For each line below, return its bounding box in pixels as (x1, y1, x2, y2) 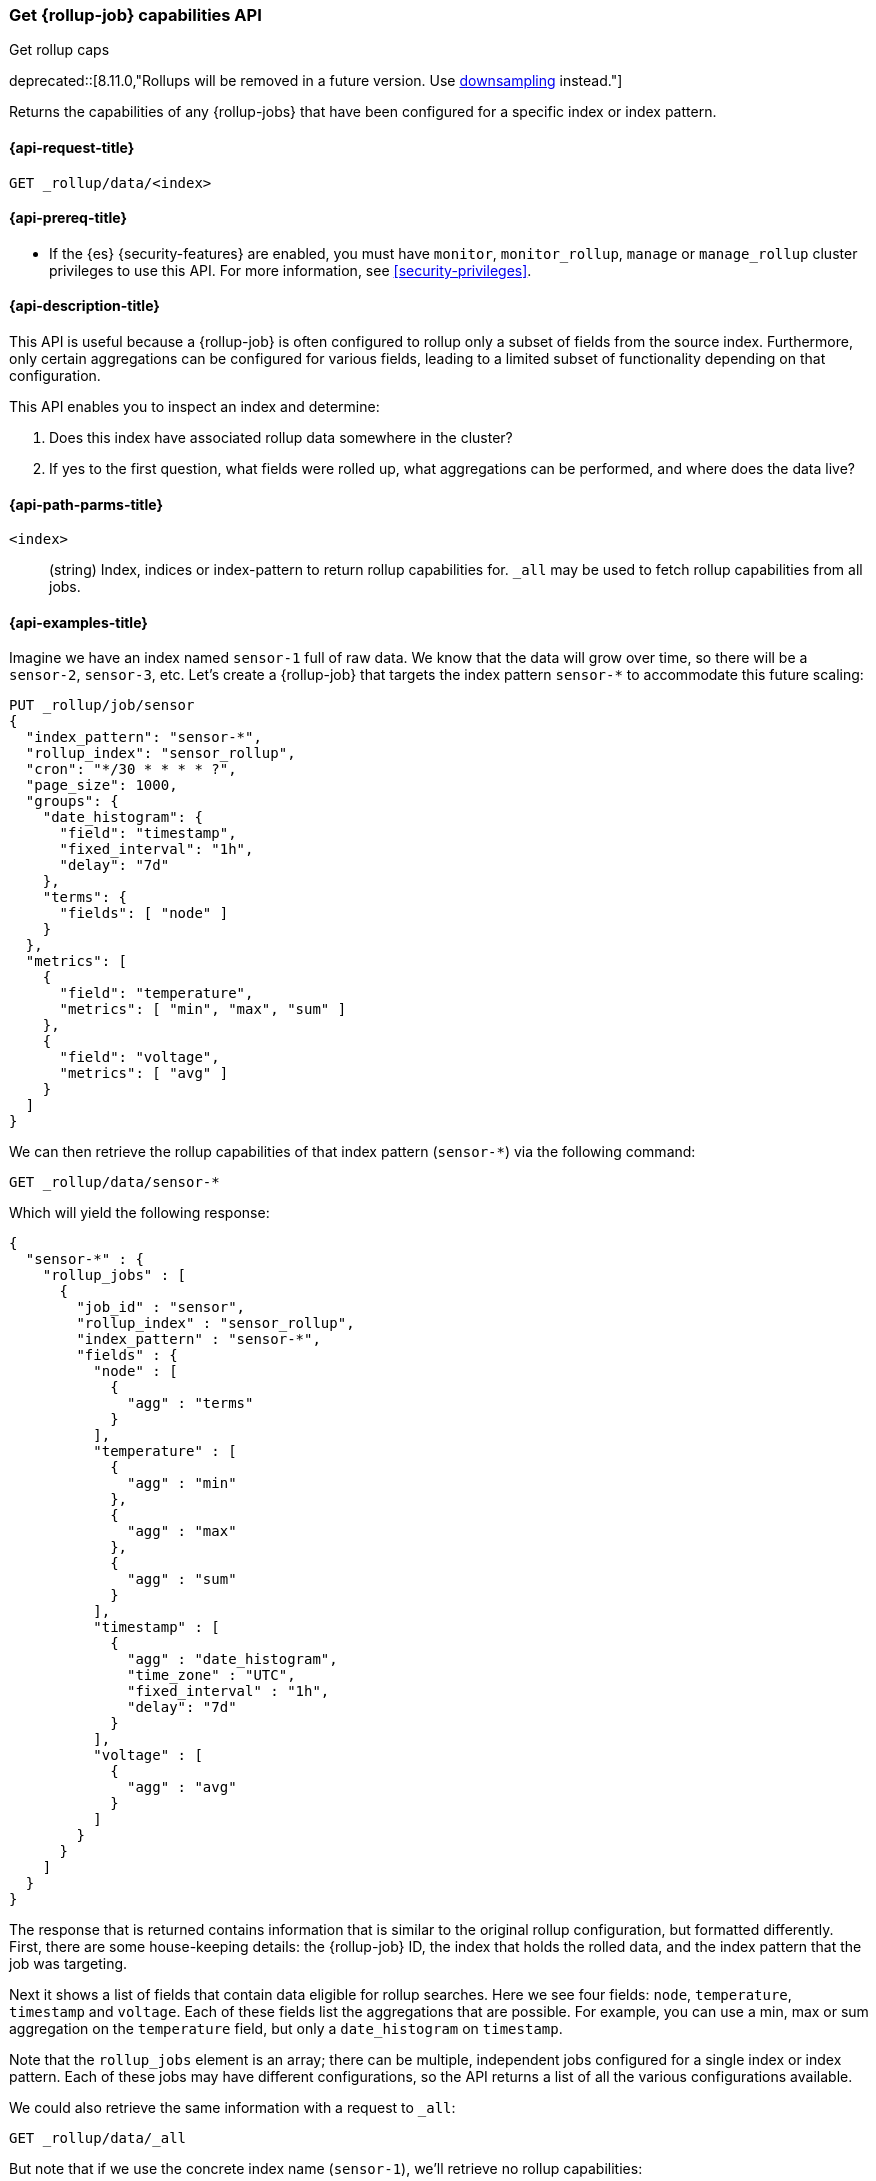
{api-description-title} (9, 297, 160, 315)
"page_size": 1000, (25, 777, 178, 794)
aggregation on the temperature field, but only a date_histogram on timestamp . (9, 2020, 563, 2038)
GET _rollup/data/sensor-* (9, 1174, 220, 1191)
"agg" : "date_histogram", (127, 1651, 338, 1668)
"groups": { (25, 793, 119, 810)
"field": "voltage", (59, 1049, 220, 1066)
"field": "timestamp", (59, 825, 237, 842)
